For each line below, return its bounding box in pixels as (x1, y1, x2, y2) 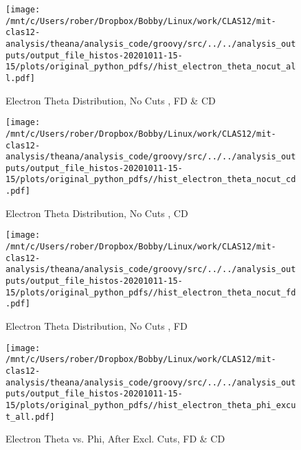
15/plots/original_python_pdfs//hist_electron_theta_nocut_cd (5, 175, 296, 185)
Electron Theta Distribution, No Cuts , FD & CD (5, 93, 216, 107)
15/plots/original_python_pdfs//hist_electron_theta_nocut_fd (5, 287, 296, 297)
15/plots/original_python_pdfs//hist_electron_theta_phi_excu (5, 400, 296, 410)
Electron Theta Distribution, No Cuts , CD (5, 205, 188, 220)
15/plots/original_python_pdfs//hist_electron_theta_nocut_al (5, 62, 296, 72)
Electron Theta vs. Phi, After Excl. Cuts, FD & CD (5, 431, 225, 446)
